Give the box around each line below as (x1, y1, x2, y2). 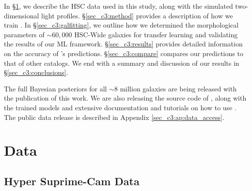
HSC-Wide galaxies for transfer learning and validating (74, 29, 238, 39)
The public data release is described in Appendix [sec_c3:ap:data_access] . (4, 112, 224, 122)
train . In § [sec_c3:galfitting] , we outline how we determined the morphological (4, 20, 239, 30)
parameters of (4, 29, 45, 39)
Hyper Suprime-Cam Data (4, 173, 140, 188)
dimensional (4, 10, 39, 20)
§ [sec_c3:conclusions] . (4, 67, 68, 77)
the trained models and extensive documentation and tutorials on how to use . (4, 102, 236, 112)
